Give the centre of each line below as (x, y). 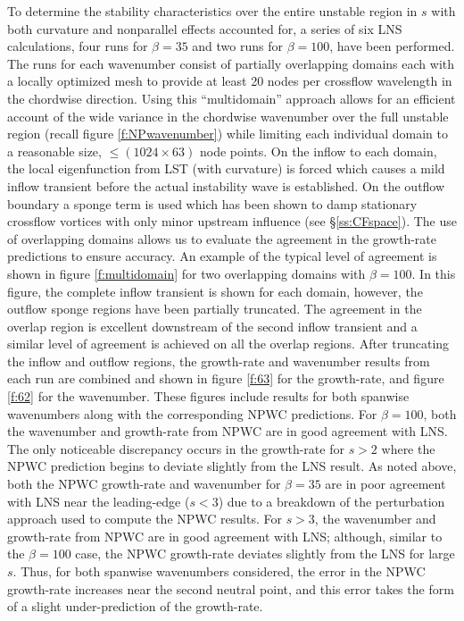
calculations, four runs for (78, 46)
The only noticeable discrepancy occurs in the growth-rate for (176, 448)
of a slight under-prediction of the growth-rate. (135, 606)
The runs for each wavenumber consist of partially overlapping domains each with (231, 63)
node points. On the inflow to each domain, (318, 151)
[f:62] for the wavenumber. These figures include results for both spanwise (208, 396)
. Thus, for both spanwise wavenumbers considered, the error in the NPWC (219, 571)
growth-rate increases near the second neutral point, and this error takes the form (231, 588)
